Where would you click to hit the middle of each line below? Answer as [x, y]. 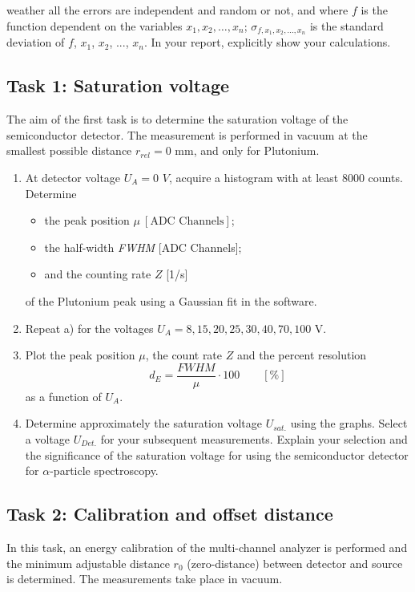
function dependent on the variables [95, 25]
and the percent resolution [302, 355]
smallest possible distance [69, 150]
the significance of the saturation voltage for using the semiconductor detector [217, 454]
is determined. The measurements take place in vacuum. [145, 579]
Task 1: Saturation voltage [118, 85]
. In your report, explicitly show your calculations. [267, 42]
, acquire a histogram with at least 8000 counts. [286, 178]
